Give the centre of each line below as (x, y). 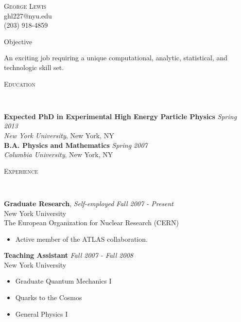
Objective (18, 41)
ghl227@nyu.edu (28, 15)
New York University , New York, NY (59, 135)
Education (20, 83)
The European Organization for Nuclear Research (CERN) (92, 223)
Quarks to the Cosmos (49, 297)
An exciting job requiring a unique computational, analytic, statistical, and (116, 58)
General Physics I (42, 313)
